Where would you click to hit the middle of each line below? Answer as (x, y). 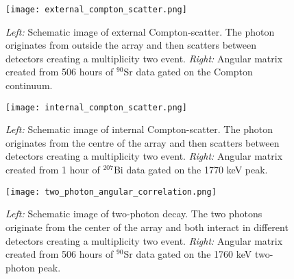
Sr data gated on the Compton (188, 72)
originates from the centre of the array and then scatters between (143, 142)
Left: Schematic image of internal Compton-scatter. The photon (139, 129)
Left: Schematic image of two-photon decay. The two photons (134, 214)
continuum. (29, 85)
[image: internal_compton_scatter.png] (96, 107)
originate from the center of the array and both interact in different (147, 227)
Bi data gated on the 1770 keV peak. (191, 170)
